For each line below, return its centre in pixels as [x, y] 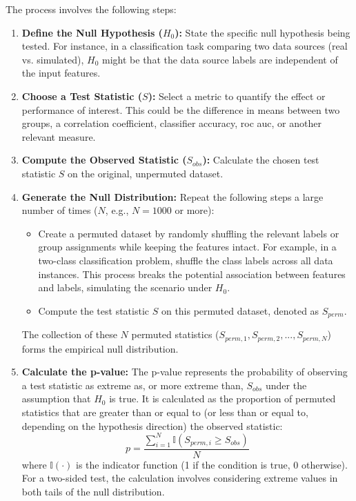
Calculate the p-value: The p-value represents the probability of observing [185, 372]
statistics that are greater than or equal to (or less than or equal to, [165, 412]
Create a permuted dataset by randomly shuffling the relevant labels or [189, 233]
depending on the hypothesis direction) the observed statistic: [152, 425]
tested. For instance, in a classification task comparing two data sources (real [185, 46]
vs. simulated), [53, 59]
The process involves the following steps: [91, 9]
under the [286, 385]
